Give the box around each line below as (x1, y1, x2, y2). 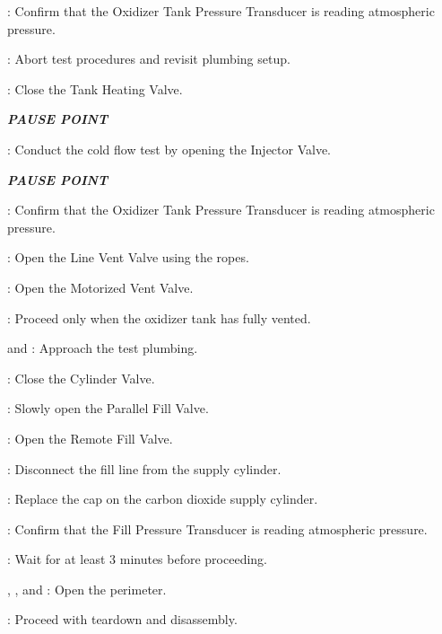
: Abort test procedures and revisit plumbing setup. (7, 49, 290, 68)
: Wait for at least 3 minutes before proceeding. (7, 550, 267, 568)
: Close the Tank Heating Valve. (7, 79, 183, 98)
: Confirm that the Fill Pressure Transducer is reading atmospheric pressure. (7, 519, 428, 538)
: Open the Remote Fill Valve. (7, 428, 173, 447)
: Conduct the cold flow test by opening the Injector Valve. (7, 139, 332, 158)
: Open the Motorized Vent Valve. (7, 277, 194, 296)
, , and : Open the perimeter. (7, 579, 167, 598)
